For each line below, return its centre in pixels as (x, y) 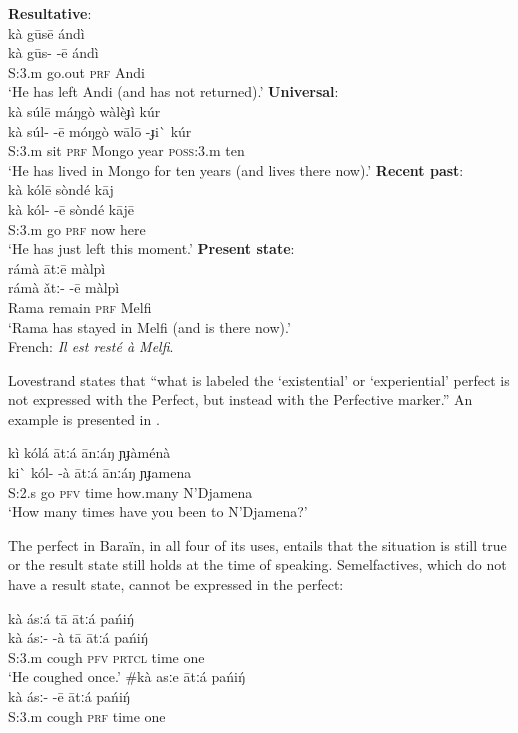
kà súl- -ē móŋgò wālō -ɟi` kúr (100, 130)
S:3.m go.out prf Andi (77, 71)
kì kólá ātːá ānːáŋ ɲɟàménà (89, 452)
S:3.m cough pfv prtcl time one (106, 656)
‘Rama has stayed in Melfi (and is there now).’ (149, 326)
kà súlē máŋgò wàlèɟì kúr (84, 110)
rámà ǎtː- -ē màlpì (64, 287)
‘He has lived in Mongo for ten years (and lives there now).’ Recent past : (236, 169)
